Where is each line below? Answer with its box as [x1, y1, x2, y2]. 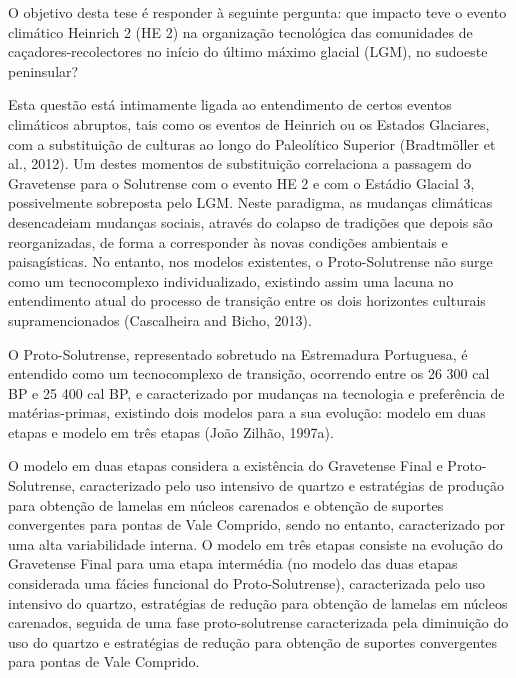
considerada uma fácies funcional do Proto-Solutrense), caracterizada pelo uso [8, 573, 486, 594]
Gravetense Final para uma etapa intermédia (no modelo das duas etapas [8, 553, 458, 574]
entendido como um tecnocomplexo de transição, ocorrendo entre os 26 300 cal [8, 363, 490, 384]
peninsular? [8, 60, 79, 81]
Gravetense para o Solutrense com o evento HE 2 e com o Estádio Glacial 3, [8, 172, 475, 193]
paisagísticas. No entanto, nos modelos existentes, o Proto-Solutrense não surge [8, 251, 493, 272]
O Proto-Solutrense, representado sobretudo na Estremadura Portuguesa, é [8, 343, 468, 364]
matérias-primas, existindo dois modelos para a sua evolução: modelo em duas [8, 402, 486, 423]
